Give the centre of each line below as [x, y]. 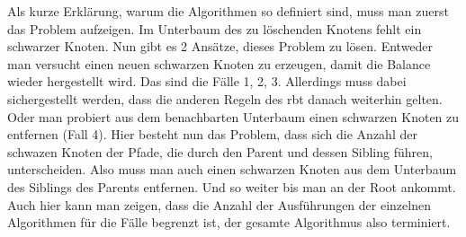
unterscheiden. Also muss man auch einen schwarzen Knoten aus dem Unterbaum [232, 169]
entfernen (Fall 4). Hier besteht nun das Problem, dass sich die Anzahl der [212, 134]
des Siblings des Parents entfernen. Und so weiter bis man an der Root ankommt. [232, 186]
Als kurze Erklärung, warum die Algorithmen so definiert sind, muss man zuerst [228, 11]
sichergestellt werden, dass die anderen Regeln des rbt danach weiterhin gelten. [225, 98]
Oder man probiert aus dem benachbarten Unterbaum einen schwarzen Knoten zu [233, 116]
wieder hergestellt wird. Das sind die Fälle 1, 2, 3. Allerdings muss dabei [207, 81]
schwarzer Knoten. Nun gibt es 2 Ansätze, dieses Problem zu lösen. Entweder [220, 46]
